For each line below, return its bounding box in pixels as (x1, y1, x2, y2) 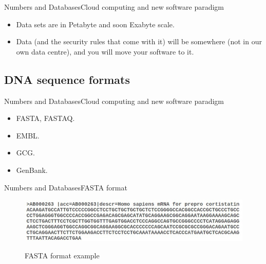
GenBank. (16, 164, 48, 175)
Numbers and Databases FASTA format (4, 182, 127, 192)
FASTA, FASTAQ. (16, 113, 75, 124)
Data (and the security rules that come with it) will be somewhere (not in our (16, 36, 262, 47)
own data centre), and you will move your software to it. (16, 46, 194, 57)
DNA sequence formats (4, 71, 130, 87)
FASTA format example (25, 250, 100, 260)
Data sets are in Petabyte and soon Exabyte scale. (16, 19, 175, 29)
